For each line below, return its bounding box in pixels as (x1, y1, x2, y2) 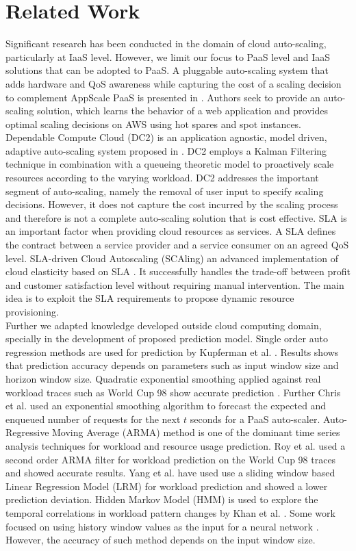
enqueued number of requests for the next (5, 411, 181, 426)
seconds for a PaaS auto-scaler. (190, 411, 320, 426)
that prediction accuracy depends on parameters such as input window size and (5, 358, 339, 372)
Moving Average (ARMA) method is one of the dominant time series (52, 425, 340, 439)
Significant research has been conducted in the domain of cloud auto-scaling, (5, 36, 327, 51)
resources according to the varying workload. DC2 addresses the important (5, 170, 319, 185)
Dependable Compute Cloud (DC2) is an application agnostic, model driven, (5, 130, 327, 144)
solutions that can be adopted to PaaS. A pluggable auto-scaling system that (5, 63, 329, 77)
